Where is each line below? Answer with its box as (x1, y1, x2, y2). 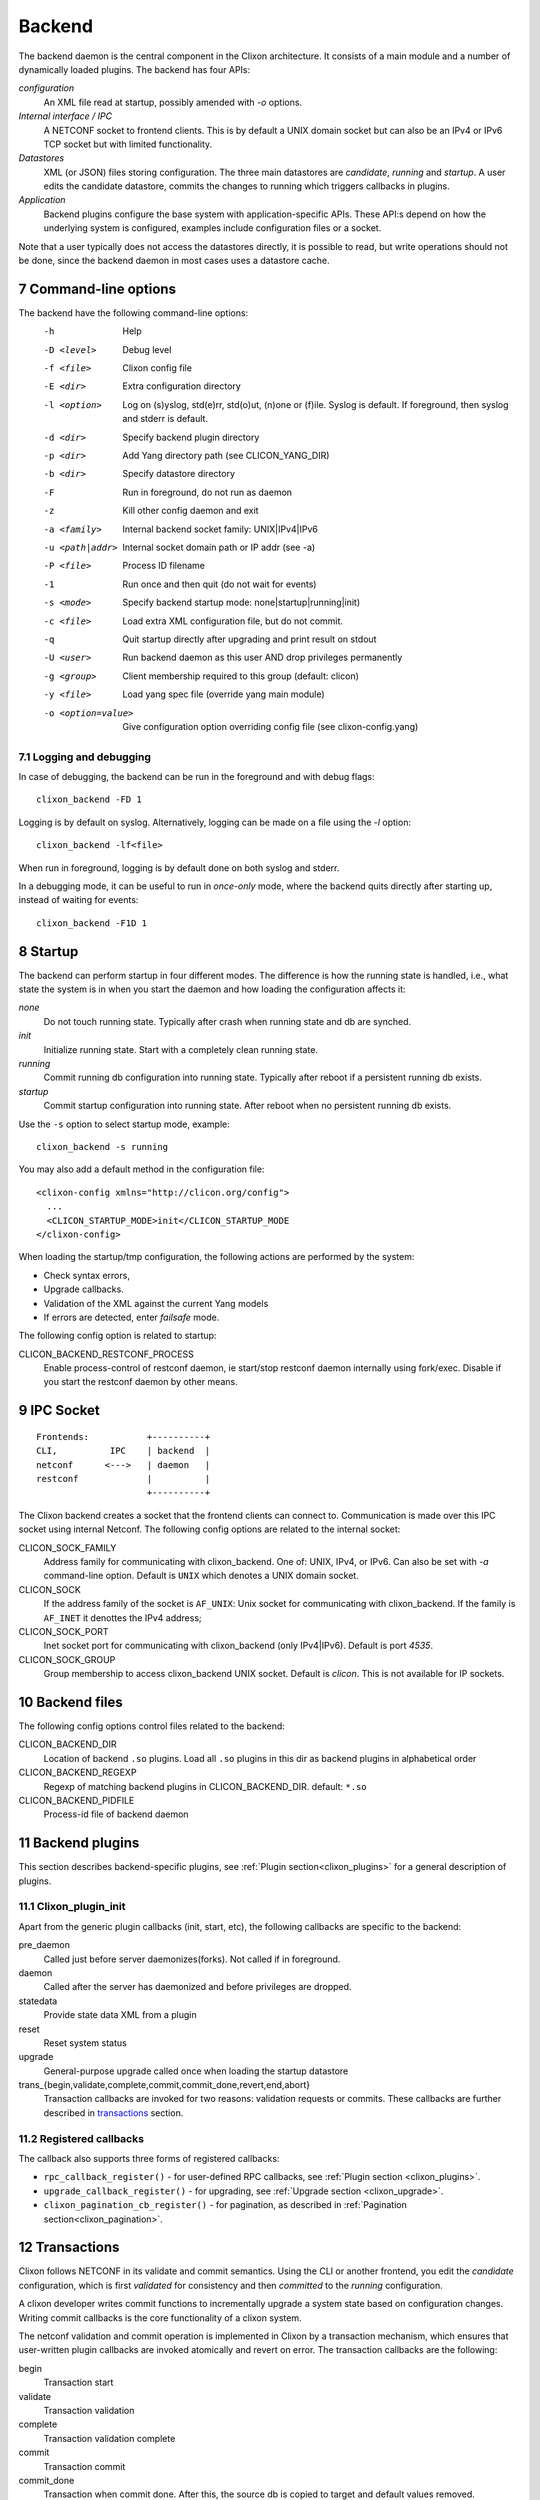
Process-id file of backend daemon (43, 1808, 189, 1820)
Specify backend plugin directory (122, 431, 260, 443)
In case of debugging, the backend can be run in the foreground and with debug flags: (18, 771, 375, 783)
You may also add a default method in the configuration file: (18, 1163, 265, 1175)
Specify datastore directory (122, 468, 235, 480)
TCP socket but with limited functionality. (43, 138, 213, 150)
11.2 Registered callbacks (18, 2131, 145, 2145)
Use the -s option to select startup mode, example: (18, 1118, 230, 1130)
